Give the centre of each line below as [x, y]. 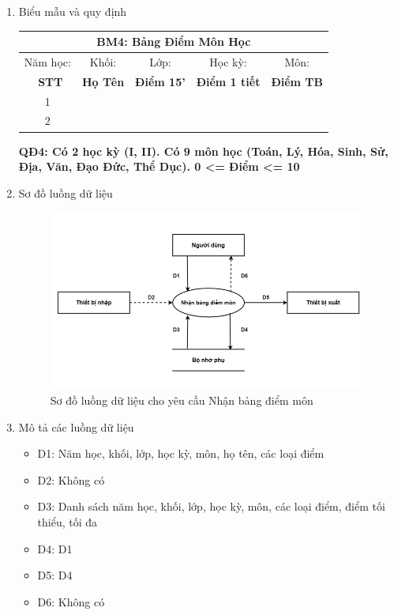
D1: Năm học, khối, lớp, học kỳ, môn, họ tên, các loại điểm [181, 453]
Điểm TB [297, 81]
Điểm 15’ [160, 81]
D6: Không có [71, 601]
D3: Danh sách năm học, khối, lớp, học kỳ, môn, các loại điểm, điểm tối [211, 506]
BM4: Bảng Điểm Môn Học [174, 42]
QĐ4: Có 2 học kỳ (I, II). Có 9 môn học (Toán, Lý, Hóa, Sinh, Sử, [203, 151]
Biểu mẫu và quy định [73, 11]
